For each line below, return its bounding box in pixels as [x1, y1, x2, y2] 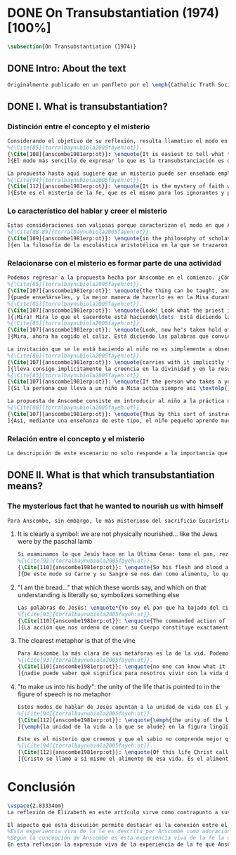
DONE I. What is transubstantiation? [7, 100, 169, 112]
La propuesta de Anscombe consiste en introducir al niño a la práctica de [7, 398, 234, 405]
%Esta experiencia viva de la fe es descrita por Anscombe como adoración [7, 828, 231, 835]
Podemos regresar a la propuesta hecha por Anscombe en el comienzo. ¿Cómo [7, 274, 234, 282]
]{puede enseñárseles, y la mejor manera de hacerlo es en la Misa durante [7, 294, 234, 301]
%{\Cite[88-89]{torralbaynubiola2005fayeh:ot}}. [7, 228, 152, 236]
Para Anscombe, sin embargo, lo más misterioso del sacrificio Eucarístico [7, 517, 234, 524]
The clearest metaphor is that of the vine [17, 637, 136, 645]
